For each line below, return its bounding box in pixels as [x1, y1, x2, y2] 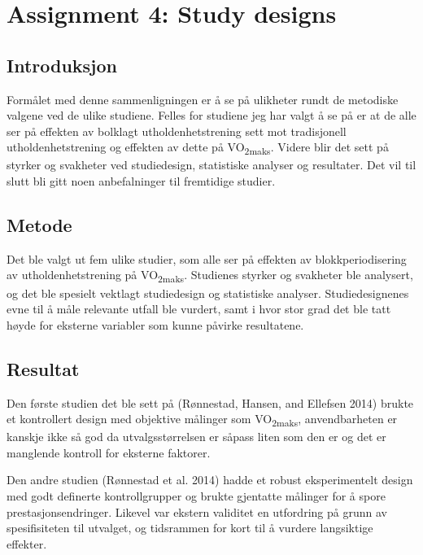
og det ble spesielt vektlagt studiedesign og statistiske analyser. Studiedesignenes [7, 284, 409, 301]
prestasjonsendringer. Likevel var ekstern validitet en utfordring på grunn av [7, 503, 387, 520]
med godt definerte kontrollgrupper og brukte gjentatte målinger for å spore [7, 487, 386, 505]
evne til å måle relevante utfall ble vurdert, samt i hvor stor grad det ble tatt [7, 300, 391, 317]
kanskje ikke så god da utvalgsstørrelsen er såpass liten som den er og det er [7, 428, 386, 445]
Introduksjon [7, 52, 117, 77]
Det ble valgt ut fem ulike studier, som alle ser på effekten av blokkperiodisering [7, 250, 407, 267]
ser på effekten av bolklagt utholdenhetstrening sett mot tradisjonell [7, 122, 347, 139]
